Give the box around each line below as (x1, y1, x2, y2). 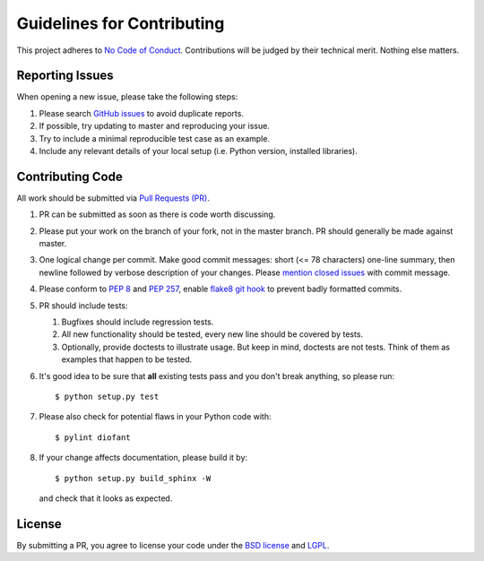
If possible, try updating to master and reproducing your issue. (39, 121, 271, 132)
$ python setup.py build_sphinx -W (55, 473, 212, 483)
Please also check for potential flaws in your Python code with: (39, 411, 272, 422)
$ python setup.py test (55, 392, 160, 401)
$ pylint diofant (55, 432, 131, 443)
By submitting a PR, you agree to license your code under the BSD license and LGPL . (16, 539, 330, 550)
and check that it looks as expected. (39, 493, 173, 504)
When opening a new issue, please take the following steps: (16, 91, 238, 102)
